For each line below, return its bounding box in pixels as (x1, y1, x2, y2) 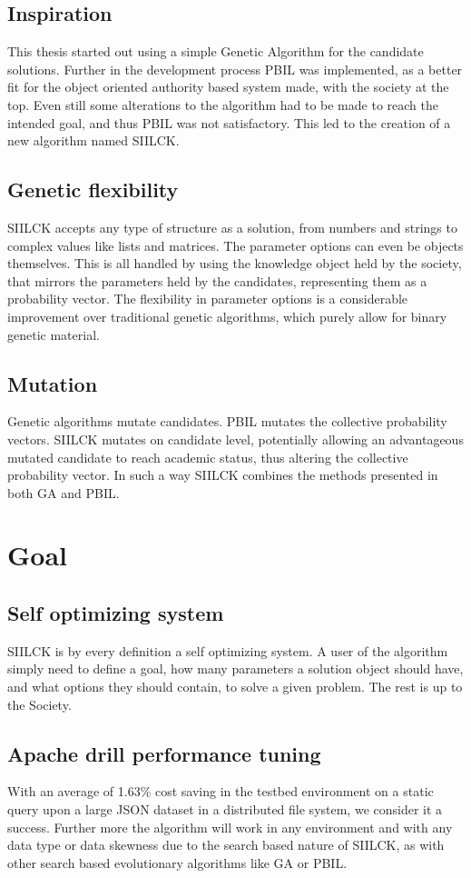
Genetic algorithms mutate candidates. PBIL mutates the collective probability (7, 412, 447, 431)
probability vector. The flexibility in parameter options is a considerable (7, 289, 408, 308)
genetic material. (7, 324, 100, 344)
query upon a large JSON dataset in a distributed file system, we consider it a (7, 800, 443, 819)
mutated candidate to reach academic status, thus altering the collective (7, 447, 408, 466)
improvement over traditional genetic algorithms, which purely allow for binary (7, 306, 447, 325)
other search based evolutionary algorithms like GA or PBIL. (7, 853, 348, 872)
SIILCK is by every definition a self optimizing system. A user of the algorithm (7, 641, 448, 660)
